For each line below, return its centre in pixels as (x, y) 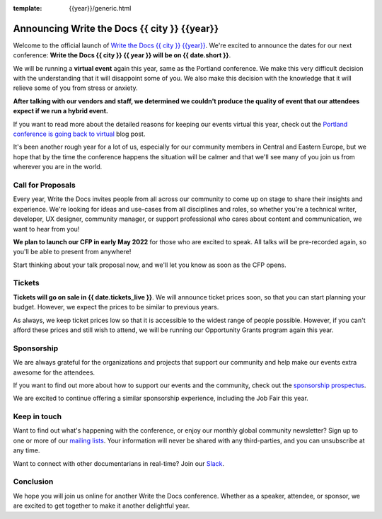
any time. (27, 450)
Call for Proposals (44, 185)
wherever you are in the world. (58, 167)
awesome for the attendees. (54, 372)
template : (28, 8)
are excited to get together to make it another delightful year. (102, 506)
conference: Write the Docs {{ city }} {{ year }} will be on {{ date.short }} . (122, 55)
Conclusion (33, 481)
